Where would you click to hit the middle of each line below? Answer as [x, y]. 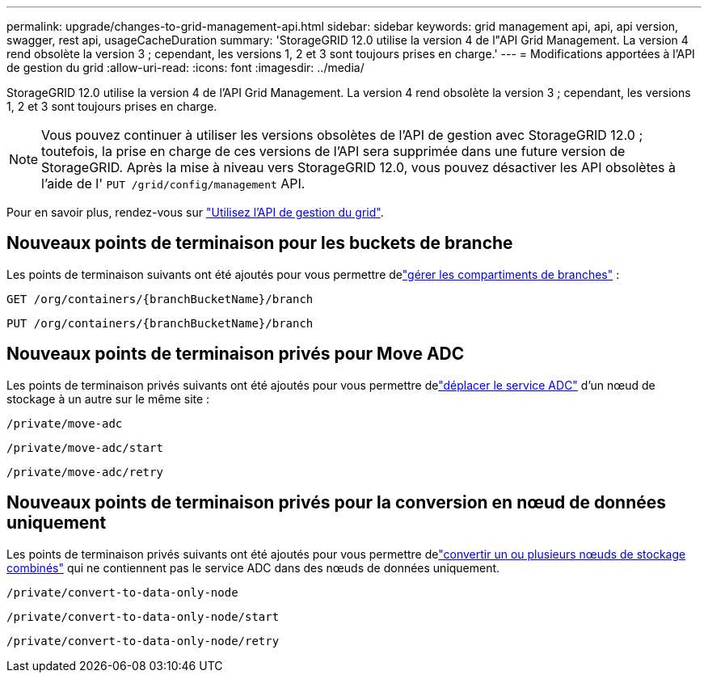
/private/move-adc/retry [85, 472]
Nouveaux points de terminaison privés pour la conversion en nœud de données [337, 503]
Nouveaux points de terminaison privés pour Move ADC [236, 354]
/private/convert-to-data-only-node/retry [143, 641]
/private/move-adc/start [85, 447]
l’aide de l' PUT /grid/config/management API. [173, 183]
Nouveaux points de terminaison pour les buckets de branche [260, 243]
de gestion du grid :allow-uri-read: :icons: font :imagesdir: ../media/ [185, 67]
